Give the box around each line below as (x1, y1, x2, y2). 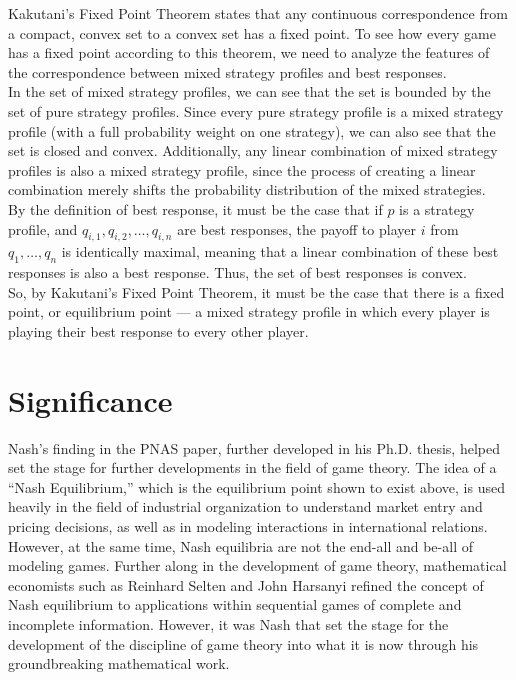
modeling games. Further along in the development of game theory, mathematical (8, 555, 507, 576)
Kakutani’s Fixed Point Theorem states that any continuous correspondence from (8, 3, 508, 23)
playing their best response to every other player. (8, 320, 309, 341)
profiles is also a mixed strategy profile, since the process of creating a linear (8, 159, 476, 180)
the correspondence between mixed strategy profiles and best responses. (8, 61, 447, 82)
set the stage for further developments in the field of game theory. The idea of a (8, 457, 497, 478)
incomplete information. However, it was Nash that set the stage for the (8, 613, 449, 634)
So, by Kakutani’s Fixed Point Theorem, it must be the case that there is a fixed (8, 281, 505, 302)
